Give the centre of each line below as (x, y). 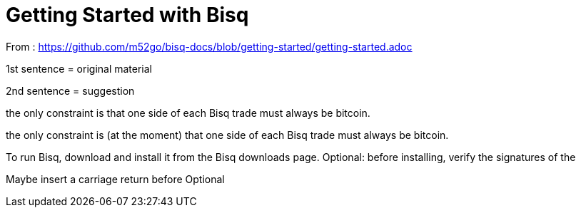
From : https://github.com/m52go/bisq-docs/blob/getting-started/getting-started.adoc (209, 46)
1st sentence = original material (79, 68)
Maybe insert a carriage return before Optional (115, 179)
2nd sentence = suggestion (70, 90)
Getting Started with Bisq (127, 15)
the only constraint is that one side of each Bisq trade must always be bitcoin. (188, 113)
